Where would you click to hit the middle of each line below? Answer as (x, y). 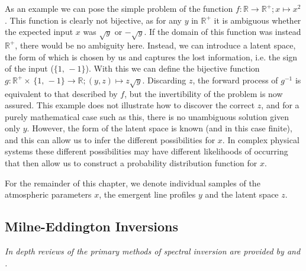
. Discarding (164, 80)
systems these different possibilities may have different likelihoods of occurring (146, 151)
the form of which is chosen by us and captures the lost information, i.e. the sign (151, 57)
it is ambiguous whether (257, 20)
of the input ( (29, 68)
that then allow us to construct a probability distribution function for (131, 163)
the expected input (39, 32)
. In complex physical (261, 139)
